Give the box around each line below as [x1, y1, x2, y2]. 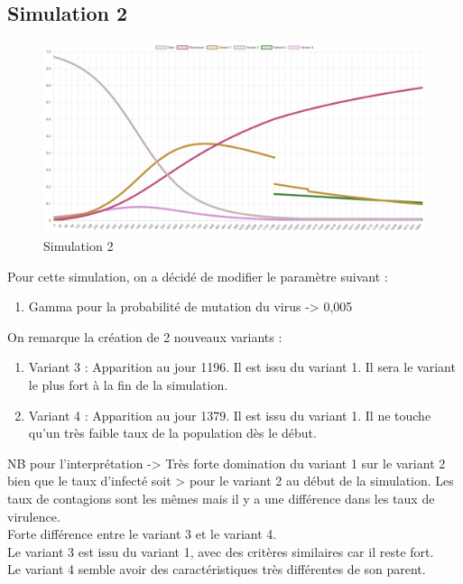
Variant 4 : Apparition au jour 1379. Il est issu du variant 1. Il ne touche [28, 405, 431, 424]
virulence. [7, 506, 60, 525]
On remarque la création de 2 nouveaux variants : [7, 327, 282, 346]
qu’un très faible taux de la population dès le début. [28, 423, 317, 442]
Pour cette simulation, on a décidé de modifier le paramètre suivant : [7, 266, 388, 285]
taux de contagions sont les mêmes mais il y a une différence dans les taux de [7, 488, 435, 507]
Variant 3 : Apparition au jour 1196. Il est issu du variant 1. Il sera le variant [28, 357, 456, 376]
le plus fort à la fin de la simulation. [28, 375, 228, 394]
